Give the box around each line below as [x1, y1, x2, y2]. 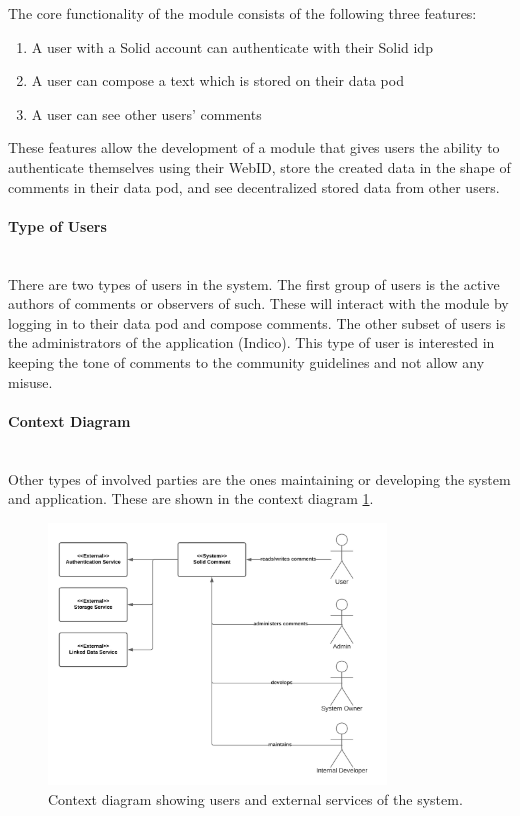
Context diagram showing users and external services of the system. [48, 788, 463, 809]
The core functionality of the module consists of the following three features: [8, 3, 477, 23]
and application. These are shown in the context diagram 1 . [8, 488, 374, 509]
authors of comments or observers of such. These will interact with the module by [8, 293, 509, 314]
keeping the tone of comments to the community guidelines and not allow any [8, 351, 485, 372]
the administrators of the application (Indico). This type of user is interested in [8, 332, 495, 353]
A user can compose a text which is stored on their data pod [31, 70, 404, 91]
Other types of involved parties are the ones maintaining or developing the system [8, 468, 511, 489]
